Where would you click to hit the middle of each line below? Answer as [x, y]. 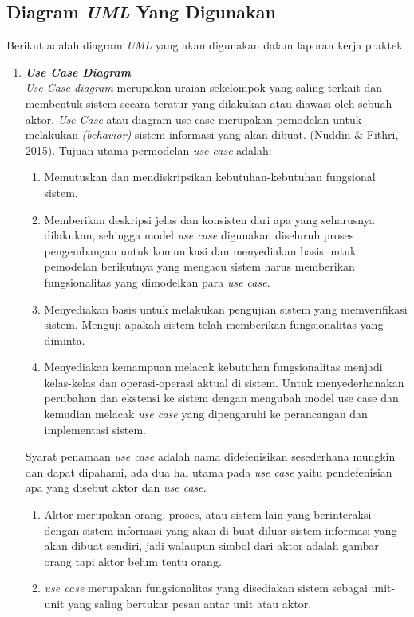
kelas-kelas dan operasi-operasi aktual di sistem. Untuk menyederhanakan [224, 382]
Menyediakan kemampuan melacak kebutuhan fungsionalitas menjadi [213, 367]
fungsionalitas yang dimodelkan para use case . [157, 281]
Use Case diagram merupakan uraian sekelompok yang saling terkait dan [203, 87]
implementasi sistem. [95, 429]
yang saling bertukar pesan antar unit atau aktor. [190, 604]
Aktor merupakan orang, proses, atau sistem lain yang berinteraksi [208, 514]
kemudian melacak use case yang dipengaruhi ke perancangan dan [206, 414]
